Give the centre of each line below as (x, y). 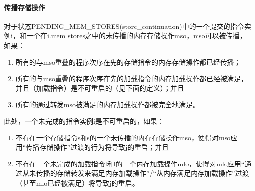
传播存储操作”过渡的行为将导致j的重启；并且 (97, 147)
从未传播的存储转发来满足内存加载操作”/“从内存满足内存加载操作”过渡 (136, 173)
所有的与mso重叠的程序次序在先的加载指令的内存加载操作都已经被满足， (131, 78)
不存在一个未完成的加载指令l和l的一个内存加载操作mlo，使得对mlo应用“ (130, 163)
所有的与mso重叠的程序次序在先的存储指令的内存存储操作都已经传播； (128, 62)
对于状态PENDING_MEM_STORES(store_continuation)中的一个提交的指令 (124, 26)
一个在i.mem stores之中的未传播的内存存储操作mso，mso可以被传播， (136, 36)
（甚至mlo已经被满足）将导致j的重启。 (77, 182)
